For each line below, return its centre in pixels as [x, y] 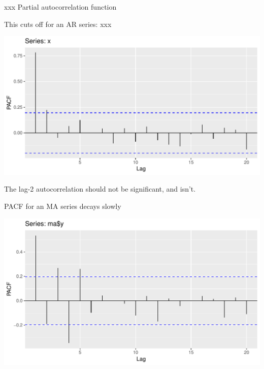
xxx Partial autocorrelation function [60, 7]
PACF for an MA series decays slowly [63, 206]
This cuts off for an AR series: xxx [58, 24]
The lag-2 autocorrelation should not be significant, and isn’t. [100, 189]
